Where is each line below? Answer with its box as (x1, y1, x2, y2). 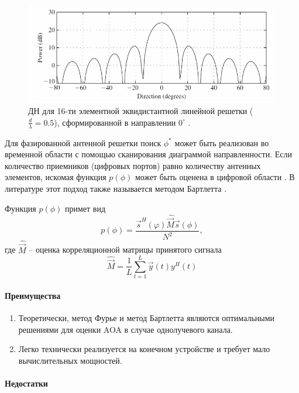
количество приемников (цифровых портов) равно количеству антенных (5, 159, 261, 171)
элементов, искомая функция (5, 171, 106, 183)
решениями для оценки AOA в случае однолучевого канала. (18, 323, 233, 335)
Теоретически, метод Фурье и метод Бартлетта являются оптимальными (18, 312, 275, 324)
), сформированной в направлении (54, 116, 176, 128)
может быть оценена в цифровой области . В (135, 171, 295, 183)
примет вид (64, 202, 106, 214)
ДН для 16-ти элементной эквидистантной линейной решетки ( (28, 105, 253, 117)
